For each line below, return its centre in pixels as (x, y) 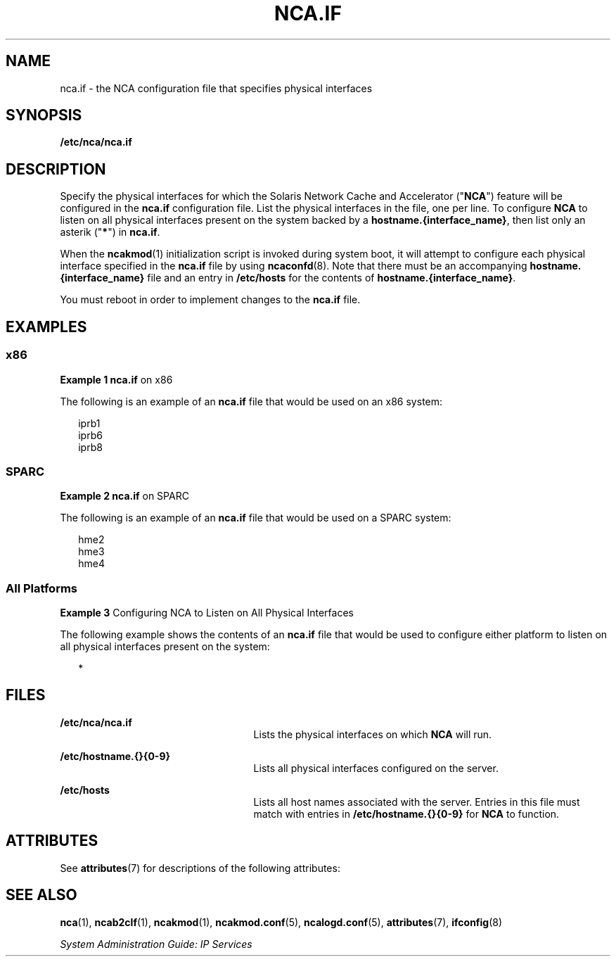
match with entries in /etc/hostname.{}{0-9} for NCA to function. (406, 814)
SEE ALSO (41, 895)
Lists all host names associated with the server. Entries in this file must (417, 802)
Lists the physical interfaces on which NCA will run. (373, 734)
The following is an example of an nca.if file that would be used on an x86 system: (251, 401)
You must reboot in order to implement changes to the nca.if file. (210, 300)
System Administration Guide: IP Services (156, 944)
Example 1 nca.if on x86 (116, 379)
